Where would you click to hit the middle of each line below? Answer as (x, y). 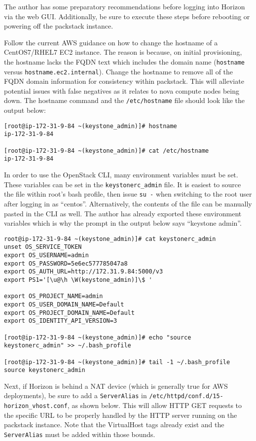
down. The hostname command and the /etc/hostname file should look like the (124, 100)
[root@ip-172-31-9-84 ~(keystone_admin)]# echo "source (98, 337)
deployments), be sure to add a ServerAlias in (75, 395)
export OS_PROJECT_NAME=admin (54, 296)
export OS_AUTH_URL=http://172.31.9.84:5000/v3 (84, 272)
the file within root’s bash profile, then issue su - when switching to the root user (128, 194)
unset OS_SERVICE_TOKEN (43, 247)
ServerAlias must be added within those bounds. (80, 434)
